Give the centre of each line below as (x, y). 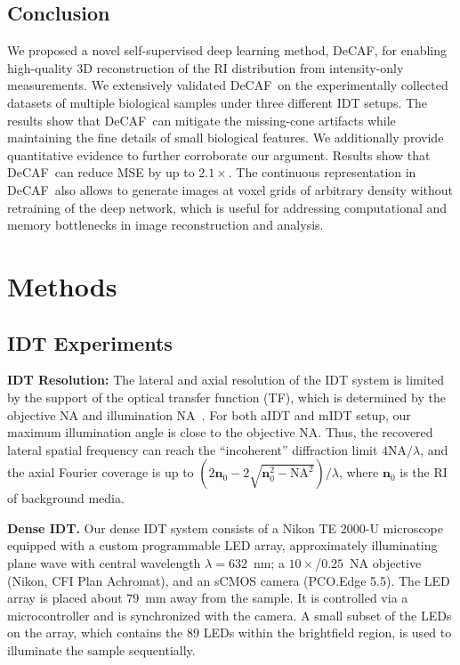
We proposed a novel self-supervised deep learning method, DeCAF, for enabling (227, 50)
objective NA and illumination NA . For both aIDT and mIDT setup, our (209, 414)
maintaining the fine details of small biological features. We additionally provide (226, 138)
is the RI (424, 472)
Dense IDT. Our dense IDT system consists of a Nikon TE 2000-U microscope (225, 527)
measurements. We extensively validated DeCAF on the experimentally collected (228, 85)
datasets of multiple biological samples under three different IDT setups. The (218, 102)
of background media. (66, 498)
